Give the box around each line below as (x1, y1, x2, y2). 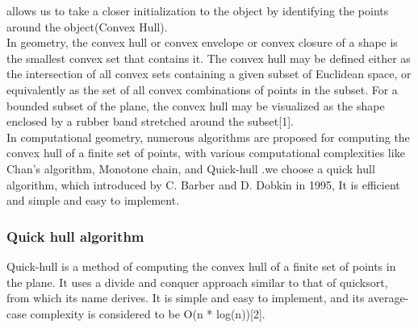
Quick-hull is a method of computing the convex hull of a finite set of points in (6, 257, 396, 274)
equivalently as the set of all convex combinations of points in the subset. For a (6, 81, 398, 98)
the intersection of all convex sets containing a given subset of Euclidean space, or (6, 65, 412, 82)
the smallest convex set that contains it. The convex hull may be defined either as (6, 49, 411, 66)
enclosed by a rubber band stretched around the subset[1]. (6, 113, 294, 130)
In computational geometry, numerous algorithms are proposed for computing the (6, 128, 410, 145)
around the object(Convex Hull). (6, 18, 168, 35)
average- (368, 289, 409, 306)
